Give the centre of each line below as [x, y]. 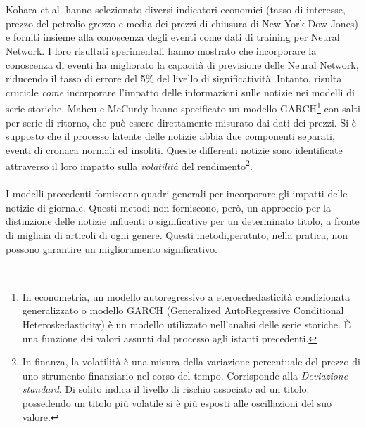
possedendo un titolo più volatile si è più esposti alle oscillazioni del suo [177, 402]
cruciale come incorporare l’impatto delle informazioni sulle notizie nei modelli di [180, 92]
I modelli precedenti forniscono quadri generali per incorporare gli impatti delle [177, 194]
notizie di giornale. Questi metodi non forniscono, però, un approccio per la [169, 207]
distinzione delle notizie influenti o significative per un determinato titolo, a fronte [183, 221]
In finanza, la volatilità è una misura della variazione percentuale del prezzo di [191, 362]
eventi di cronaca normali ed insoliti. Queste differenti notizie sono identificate [174, 149]
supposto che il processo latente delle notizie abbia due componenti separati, [170, 136]
